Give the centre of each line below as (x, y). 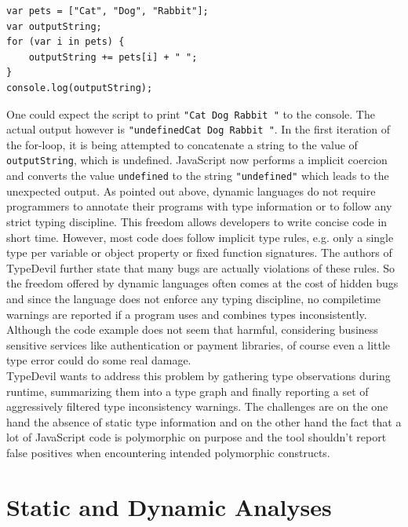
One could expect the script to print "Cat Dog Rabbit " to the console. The (191, 113)
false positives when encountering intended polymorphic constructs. (168, 452)
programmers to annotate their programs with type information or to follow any (199, 206)
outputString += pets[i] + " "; (113, 57)
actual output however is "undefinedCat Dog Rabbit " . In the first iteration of (198, 129)
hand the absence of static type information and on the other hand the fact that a (204, 421)
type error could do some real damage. (99, 360)
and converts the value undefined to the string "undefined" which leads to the (198, 176)
